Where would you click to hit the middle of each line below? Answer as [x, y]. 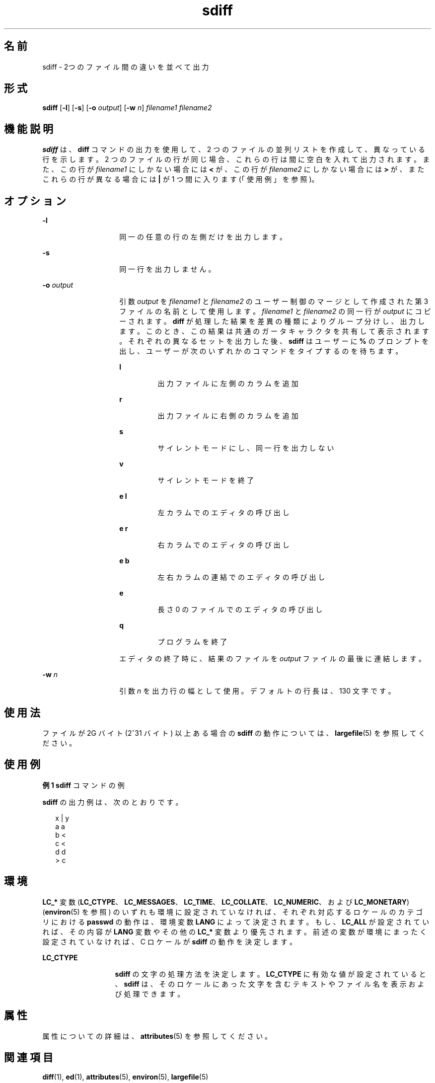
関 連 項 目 [29, 1057]
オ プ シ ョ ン [35, 201]
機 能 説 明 [29, 129]
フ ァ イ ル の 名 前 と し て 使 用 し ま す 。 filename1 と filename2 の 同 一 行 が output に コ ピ [275, 311]
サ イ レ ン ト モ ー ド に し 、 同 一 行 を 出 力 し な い [246, 448]
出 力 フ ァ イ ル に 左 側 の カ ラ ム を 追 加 [228, 384]
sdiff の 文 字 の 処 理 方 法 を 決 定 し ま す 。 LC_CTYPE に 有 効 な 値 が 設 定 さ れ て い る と [270, 974]
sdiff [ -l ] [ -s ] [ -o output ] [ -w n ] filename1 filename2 [127, 108]
